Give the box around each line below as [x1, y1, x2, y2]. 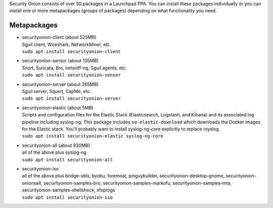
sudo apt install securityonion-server [22, 96, 121, 101]
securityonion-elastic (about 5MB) [22, 104, 94, 111]
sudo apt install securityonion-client [22, 49, 121, 55]
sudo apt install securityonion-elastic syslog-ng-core [22, 133, 164, 139]
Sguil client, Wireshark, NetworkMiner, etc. [22, 41, 111, 48]
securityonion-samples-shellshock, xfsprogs [22, 187, 116, 193]
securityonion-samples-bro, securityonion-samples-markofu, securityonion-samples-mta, [43, 180, 232, 186]
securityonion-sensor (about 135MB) [22, 58, 99, 64]
